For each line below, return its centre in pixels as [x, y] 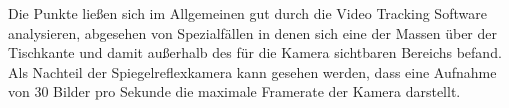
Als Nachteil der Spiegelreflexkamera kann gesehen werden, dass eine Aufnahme [252, 71]
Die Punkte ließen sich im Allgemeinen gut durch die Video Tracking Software [247, 13]
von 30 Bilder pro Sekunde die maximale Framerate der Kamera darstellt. [234, 91]
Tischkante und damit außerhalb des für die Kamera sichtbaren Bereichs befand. [255, 52]
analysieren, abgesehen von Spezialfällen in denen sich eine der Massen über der [252, 32]
